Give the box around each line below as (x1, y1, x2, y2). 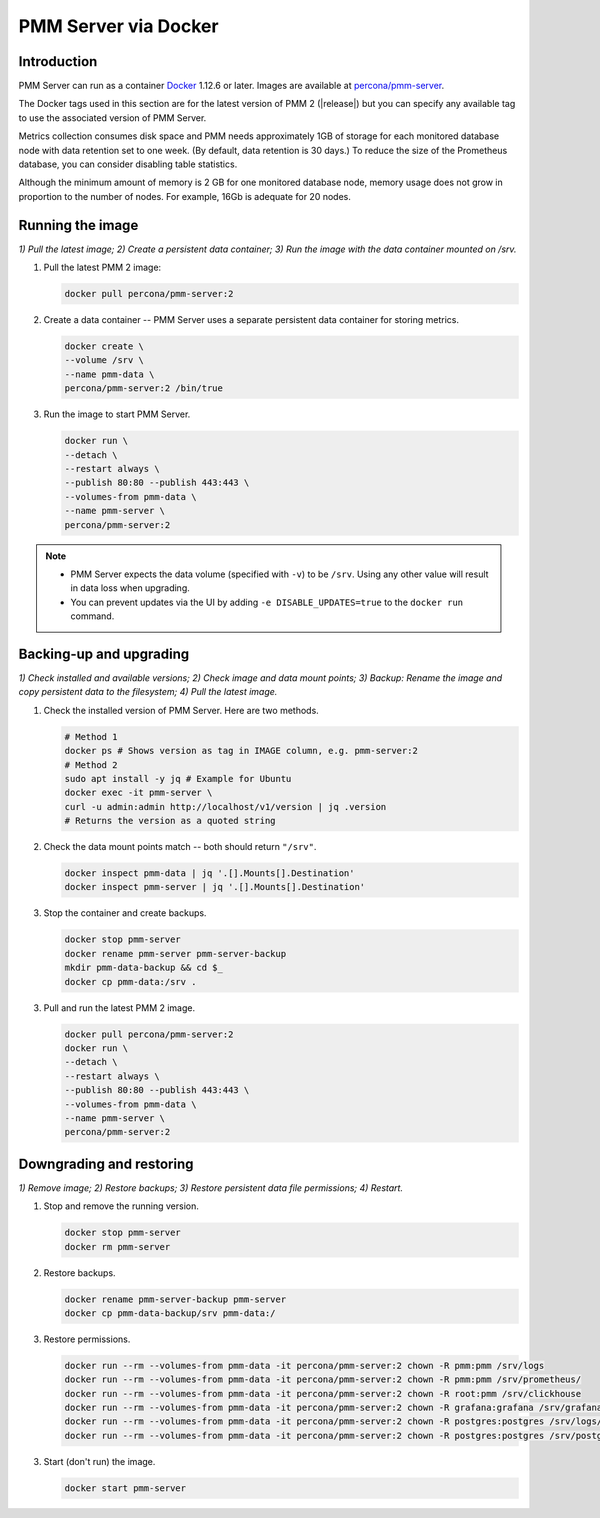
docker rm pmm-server (64, 1241, 171, 1252)
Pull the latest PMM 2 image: (43, 261, 162, 274)
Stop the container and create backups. (43, 907, 207, 919)
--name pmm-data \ (64, 368, 155, 380)
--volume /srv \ (64, 355, 145, 366)
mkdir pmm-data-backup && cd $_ (64, 962, 224, 974)
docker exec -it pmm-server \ (64, 787, 213, 799)
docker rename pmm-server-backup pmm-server (64, 1293, 287, 1305)
